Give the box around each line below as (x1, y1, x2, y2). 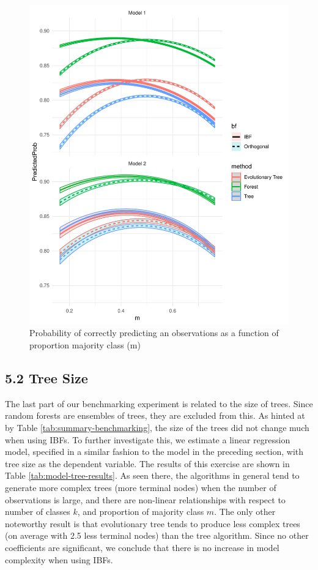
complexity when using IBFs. (5, 553, 113, 566)
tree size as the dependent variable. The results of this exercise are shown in (5, 457, 290, 470)
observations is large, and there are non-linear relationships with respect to (5, 493, 286, 506)
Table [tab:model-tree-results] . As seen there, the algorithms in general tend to (5, 469, 300, 482)
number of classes (5, 505, 70, 518)
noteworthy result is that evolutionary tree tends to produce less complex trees (5, 517, 300, 530)
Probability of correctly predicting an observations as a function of (29, 326, 279, 339)
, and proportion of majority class (77, 505, 204, 518)
